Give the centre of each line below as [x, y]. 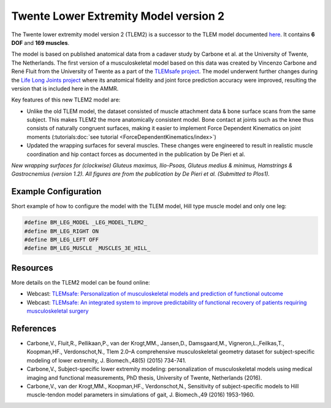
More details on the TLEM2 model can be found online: [81, 282]
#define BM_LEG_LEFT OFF [62, 240]
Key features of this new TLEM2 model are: [66, 100]
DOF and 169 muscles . [40, 42]
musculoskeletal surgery [58, 311]
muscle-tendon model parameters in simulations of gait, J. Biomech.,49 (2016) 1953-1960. [141, 395]
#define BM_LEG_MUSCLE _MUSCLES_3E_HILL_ [87, 248]
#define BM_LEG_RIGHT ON [62, 231]
